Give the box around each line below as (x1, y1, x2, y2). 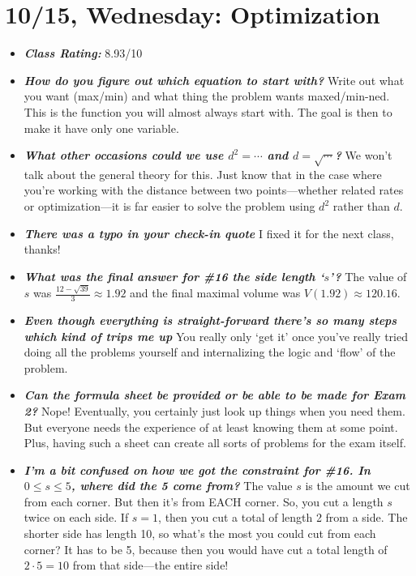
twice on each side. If (24, 509, 129, 526)
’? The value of (328, 267, 407, 284)
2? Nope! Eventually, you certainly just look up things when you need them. (24, 402, 405, 419)
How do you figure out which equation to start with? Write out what (24, 71, 405, 88)
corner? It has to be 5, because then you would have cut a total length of (24, 540, 388, 557)
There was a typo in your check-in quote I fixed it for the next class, (24, 224, 394, 241)
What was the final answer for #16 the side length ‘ (24, 267, 324, 284)
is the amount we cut (305, 477, 410, 494)
